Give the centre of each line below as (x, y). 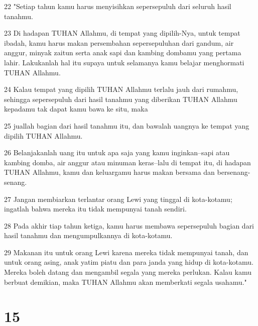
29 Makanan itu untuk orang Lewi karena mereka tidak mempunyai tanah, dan (126, 252)
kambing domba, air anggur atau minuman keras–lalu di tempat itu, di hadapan (127, 162)
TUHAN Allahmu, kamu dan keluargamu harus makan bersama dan (109, 172)
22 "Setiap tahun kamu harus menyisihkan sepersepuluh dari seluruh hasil (118, 6)
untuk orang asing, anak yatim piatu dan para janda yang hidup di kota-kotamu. (129, 262)
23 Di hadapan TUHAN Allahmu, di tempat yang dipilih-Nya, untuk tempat (122, 33)
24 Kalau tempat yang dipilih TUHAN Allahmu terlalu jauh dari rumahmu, (121, 89)
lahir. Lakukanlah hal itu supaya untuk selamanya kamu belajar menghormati (124, 62)
